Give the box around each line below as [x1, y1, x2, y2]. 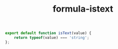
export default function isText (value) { [5, 31, 92, 36]
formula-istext [52, 3, 114, 15]
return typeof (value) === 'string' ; [14, 35, 90, 40]
